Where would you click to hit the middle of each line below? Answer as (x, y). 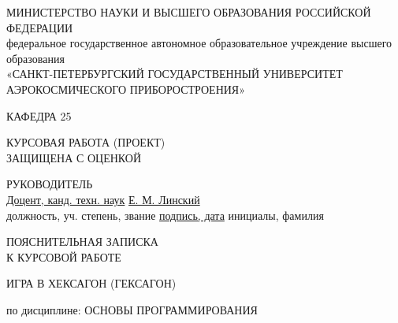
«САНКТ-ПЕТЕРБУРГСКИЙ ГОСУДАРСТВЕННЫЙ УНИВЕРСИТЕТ (175, 74)
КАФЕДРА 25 (39, 115)
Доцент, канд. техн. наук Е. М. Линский (103, 199)
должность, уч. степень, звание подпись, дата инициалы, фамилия (165, 215)
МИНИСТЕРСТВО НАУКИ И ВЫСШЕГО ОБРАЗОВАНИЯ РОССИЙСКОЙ (189, 12)
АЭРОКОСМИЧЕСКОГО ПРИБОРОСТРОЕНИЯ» (126, 89)
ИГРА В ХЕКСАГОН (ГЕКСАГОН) (91, 283)
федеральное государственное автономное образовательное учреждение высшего (199, 43)
